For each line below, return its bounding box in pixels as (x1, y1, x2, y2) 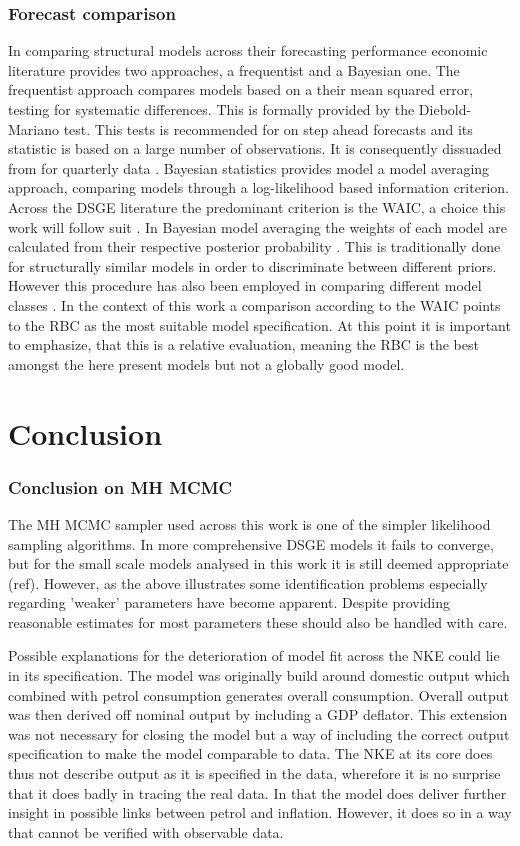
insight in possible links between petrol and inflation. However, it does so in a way (8, 802, 512, 823)
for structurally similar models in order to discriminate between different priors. (8, 255, 497, 276)
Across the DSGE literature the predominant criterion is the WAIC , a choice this (8, 196, 506, 217)
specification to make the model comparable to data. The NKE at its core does (8, 743, 493, 764)
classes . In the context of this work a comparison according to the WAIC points (8, 294, 501, 315)
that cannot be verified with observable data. (8, 821, 284, 842)
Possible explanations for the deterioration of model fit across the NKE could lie (8, 645, 500, 666)
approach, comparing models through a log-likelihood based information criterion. (8, 177, 509, 198)
